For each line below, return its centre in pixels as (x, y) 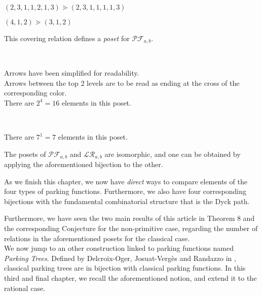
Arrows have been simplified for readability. (72, 73)
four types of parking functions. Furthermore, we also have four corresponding (125, 191)
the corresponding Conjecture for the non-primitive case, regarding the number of (131, 228)
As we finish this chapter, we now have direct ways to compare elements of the (126, 181)
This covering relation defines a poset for (67, 38)
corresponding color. (35, 93)
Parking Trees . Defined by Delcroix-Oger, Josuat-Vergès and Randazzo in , (120, 258)
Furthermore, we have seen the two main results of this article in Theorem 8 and (129, 218)
